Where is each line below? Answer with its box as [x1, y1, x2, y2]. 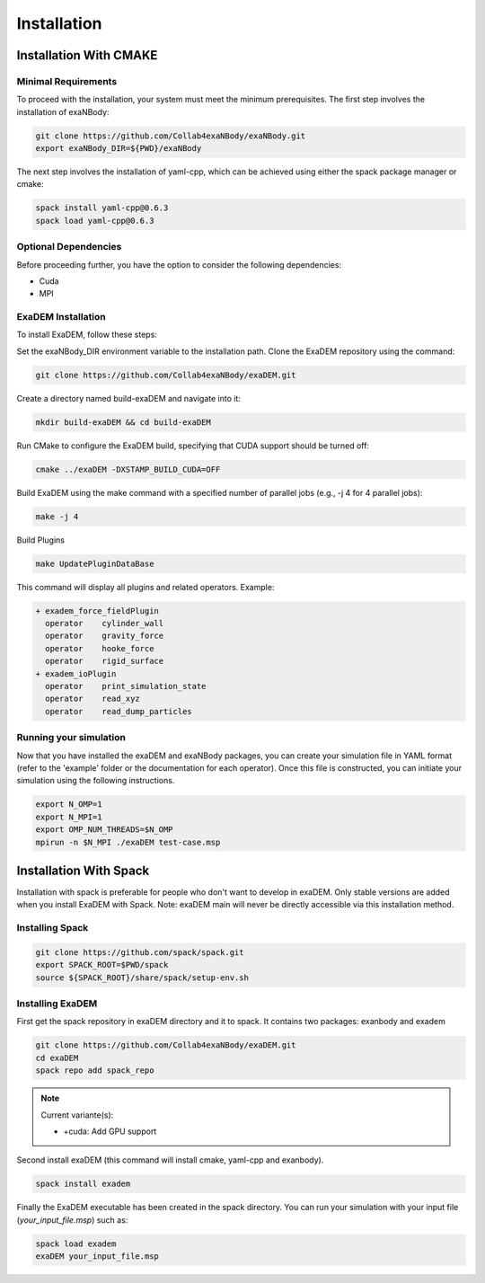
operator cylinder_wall [45, 618, 164, 629]
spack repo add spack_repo [35, 1066, 154, 1075]
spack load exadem [35, 1238, 117, 1249]
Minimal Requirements [16, 75, 118, 87]
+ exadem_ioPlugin [35, 668, 117, 678]
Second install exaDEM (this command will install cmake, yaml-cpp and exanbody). [16, 1155, 324, 1165]
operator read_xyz [45, 694, 141, 704]
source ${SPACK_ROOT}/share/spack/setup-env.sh [35, 972, 249, 983]
